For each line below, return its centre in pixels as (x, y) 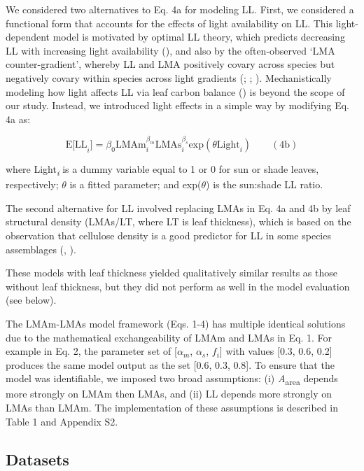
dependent (28, 37)
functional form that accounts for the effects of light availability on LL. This (169, 23)
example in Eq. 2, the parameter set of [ (91, 351)
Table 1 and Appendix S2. (62, 421)
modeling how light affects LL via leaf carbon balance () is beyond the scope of (175, 91)
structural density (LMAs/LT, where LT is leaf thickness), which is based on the (178, 222)
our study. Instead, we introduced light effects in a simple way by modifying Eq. (177, 105)
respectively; (32, 184)
